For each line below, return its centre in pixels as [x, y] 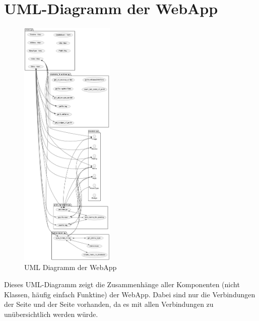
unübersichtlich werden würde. [51, 314]
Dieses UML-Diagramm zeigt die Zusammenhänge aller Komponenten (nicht [122, 284]
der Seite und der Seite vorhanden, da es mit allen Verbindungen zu [109, 304]
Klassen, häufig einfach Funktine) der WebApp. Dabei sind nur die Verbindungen [130, 294]
